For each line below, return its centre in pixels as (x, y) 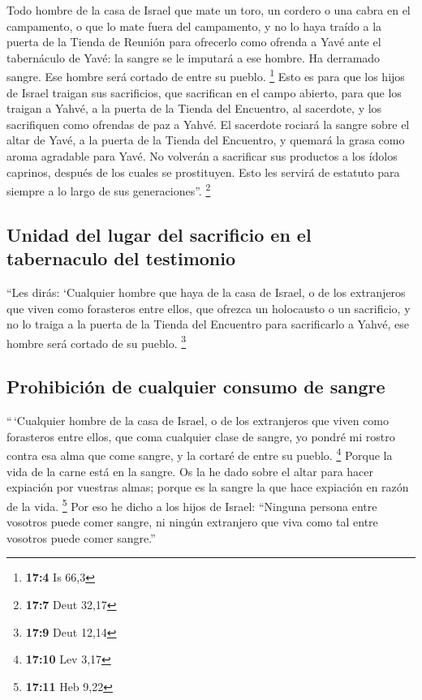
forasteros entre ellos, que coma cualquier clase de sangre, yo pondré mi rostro (201, 436)
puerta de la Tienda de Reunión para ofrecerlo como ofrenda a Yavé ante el (194, 42)
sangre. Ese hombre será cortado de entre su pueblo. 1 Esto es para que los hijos (206, 75)
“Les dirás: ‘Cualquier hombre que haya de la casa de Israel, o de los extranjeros (206, 292)
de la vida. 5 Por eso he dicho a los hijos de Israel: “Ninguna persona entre (192, 505)
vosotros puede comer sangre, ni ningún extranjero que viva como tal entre (192, 522)
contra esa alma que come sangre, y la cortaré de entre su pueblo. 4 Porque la (200, 454)
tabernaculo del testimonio (121, 258)
